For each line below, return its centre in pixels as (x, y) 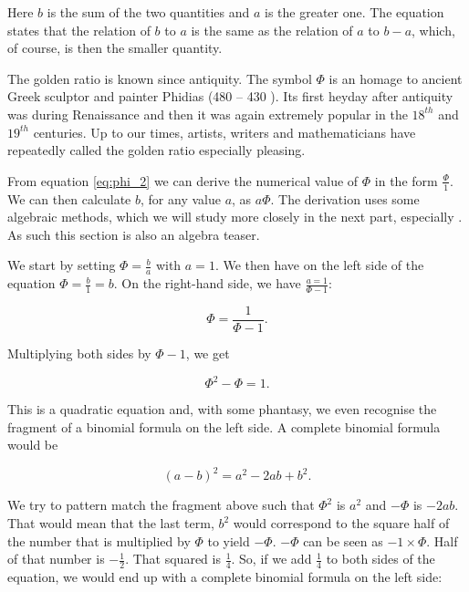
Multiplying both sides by (79, 353)
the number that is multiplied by (99, 540)
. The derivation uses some (345, 198)
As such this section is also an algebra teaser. (134, 234)
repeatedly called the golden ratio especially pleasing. (156, 150)
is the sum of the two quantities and (148, 12)
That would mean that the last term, (111, 523)
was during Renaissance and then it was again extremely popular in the (208, 114)
